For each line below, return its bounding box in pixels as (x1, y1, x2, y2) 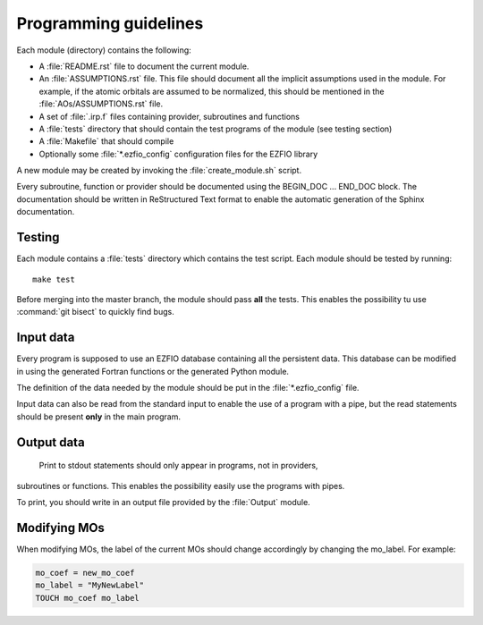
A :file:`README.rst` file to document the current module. (38, 61, 250, 72)
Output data (16, 435, 85, 450)
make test (32, 274, 75, 284)
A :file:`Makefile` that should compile (38, 136, 174, 147)
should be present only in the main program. (16, 411, 181, 422)
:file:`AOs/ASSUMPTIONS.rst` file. (38, 98, 164, 109)
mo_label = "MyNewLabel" (35, 580, 145, 590)
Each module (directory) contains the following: (16, 45, 191, 55)
